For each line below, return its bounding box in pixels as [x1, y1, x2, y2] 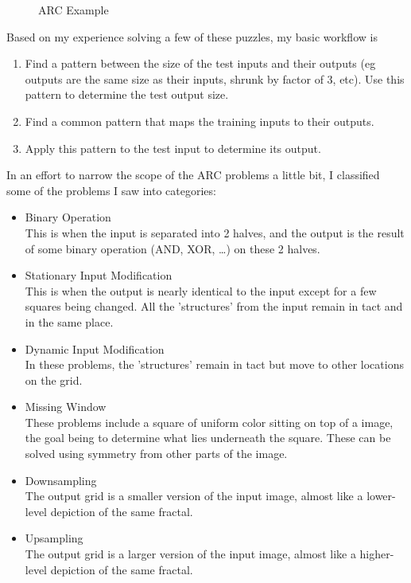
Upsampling [25, 530, 83, 546]
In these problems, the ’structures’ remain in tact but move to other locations [25, 356, 404, 373]
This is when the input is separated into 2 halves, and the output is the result [25, 224, 405, 241]
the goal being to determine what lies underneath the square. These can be [25, 429, 391, 446]
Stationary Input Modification [25, 267, 173, 284]
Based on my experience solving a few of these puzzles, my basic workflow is [6, 28, 378, 45]
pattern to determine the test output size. [25, 86, 229, 103]
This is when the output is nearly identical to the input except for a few [25, 282, 377, 299]
